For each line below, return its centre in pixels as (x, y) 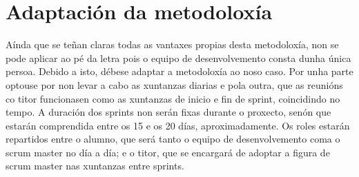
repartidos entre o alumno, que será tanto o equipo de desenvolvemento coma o (173, 139)
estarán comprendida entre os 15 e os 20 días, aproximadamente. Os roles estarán (178, 125)
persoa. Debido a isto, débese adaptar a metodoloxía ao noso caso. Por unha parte (179, 71)
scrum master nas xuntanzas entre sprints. (95, 166)
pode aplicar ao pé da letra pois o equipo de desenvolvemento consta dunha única (178, 58)
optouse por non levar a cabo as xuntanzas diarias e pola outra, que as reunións (174, 84)
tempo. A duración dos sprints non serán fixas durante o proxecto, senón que (168, 112)
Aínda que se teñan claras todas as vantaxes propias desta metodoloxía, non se (172, 44)
